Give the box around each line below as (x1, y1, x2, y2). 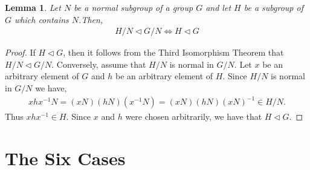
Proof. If (5, 46, 36, 59)
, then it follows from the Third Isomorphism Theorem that (63, 46, 284, 59)
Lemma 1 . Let (5, 1, 61, 13)
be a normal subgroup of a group (74, 1, 193, 13)
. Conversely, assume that (51, 57, 146, 70)
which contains (15, 13, 69, 25)
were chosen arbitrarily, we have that (125, 110, 262, 123)
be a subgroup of (244, 1, 303, 13)
